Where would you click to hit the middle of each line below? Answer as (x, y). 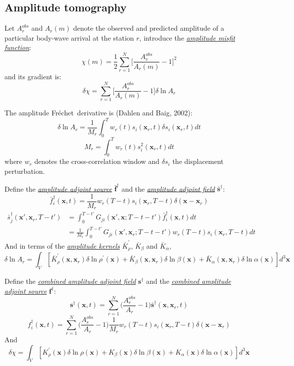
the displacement (198, 161)
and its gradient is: (33, 77)
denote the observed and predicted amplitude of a (148, 28)
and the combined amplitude (189, 281)
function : (18, 47)
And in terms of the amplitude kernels (62, 245)
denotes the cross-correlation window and (97, 161)
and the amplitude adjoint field (168, 188)
